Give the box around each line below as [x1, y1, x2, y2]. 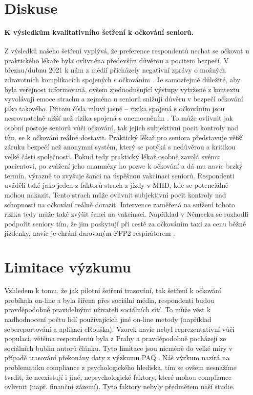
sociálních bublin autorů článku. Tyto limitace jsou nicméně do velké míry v [4, 343, 232, 353]
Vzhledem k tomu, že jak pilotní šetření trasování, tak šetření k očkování [4, 285, 221, 296]
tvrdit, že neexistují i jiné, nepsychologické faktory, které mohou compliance [4, 371, 232, 382]
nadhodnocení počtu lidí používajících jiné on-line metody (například [4, 314, 211, 324]
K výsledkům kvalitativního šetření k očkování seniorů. [4, 26, 194, 37]
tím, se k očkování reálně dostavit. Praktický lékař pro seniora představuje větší [4, 132, 243, 142]
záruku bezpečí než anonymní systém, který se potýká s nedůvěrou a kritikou [4, 142, 235, 152]
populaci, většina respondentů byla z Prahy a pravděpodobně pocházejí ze [4, 333, 226, 344]
